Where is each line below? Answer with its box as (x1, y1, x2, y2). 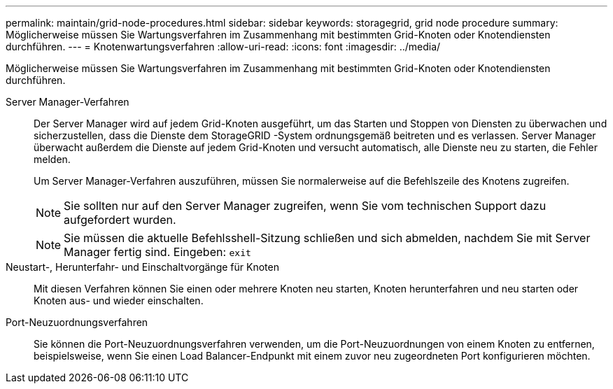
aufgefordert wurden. (64, 213, 176, 227)
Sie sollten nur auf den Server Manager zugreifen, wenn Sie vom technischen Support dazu (64, 199, 547, 213)
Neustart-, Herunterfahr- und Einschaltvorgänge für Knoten (6, 261, 279, 273)
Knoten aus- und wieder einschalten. (34, 295, 204, 306)
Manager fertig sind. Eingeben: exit (64, 245, 251, 259)
